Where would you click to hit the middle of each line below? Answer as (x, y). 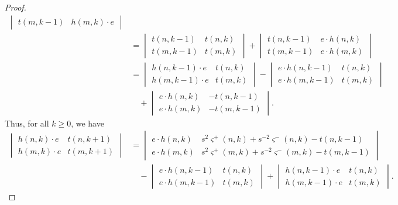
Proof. (16, 7)
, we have (88, 123)
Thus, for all (27, 123)
